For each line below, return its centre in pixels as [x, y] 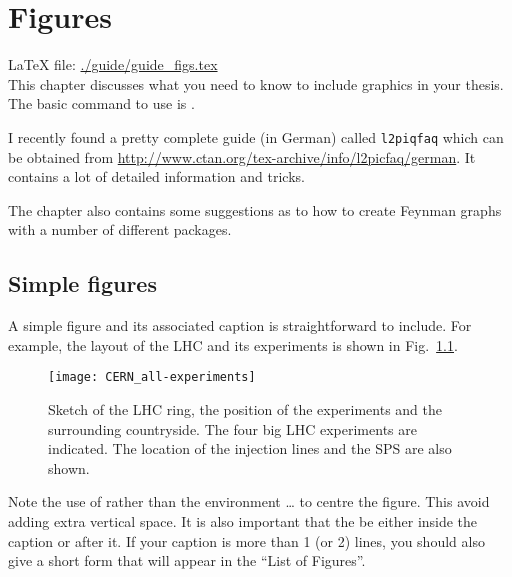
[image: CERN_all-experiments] [152, 377]
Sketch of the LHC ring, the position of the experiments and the [245, 408]
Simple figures [82, 283]
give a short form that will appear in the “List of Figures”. [187, 560]
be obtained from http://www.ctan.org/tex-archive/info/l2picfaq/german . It [242, 156]
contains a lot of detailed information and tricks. [156, 176]
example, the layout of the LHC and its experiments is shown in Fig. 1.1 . [233, 344]
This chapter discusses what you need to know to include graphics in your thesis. [256, 83]
